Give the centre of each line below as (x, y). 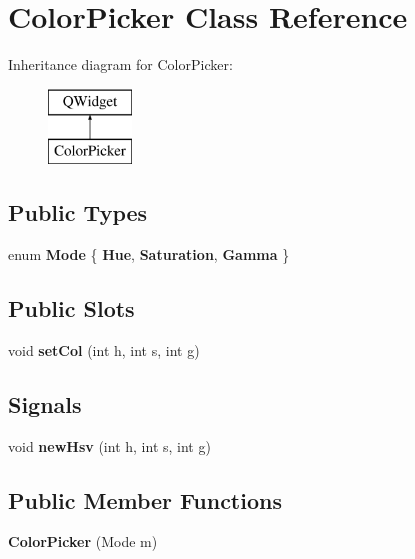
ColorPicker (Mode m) (83, 541)
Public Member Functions (145, 499)
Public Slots (71, 308)
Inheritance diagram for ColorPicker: (120, 64)
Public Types (78, 212)
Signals (45, 403)
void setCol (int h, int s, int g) (104, 349)
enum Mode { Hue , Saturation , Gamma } (149, 254)
